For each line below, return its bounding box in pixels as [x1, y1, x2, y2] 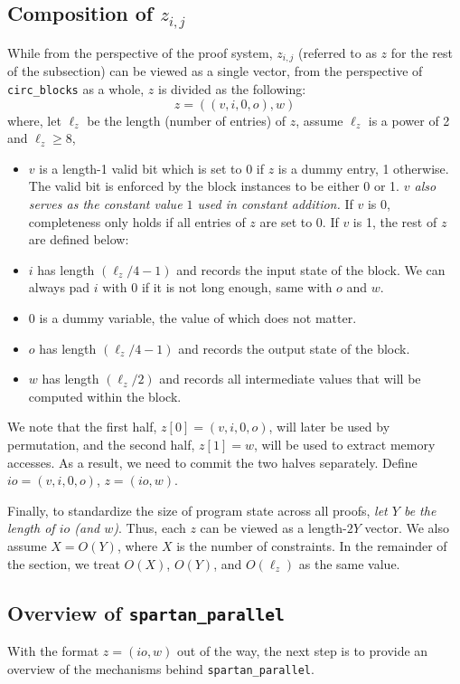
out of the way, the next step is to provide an [177, 641, 428, 660]
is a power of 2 [368, 110, 450, 129]
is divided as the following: [157, 80, 306, 99]
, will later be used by [268, 417, 390, 436]
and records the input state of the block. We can [176, 260, 446, 279]
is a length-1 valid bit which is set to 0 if [39, 158, 264, 177]
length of [7, 518, 55, 537]
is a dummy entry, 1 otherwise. [277, 158, 449, 177]
